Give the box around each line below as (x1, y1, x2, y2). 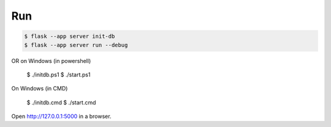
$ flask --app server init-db (24, 33, 115, 40)
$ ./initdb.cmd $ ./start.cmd (26, 98, 96, 106)
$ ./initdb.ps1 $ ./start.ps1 (26, 71, 91, 78)
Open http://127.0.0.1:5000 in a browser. (11, 113, 112, 120)
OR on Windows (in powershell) (11, 57, 91, 64)
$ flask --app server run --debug (24, 42, 128, 48)
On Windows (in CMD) (11, 85, 68, 92)
